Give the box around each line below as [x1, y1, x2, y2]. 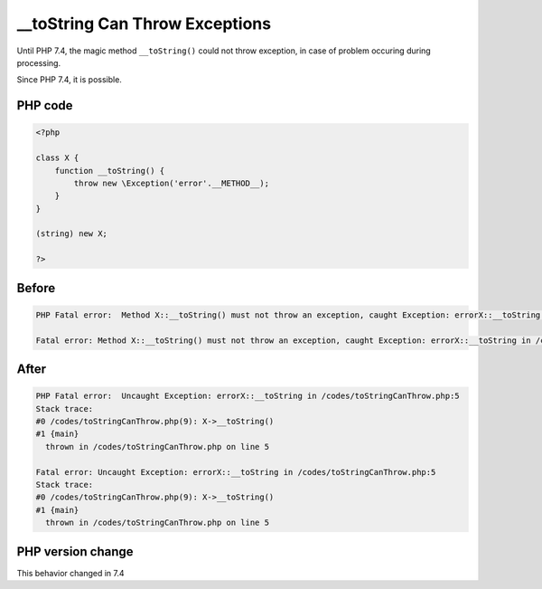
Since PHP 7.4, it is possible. [16, 74, 122, 85]
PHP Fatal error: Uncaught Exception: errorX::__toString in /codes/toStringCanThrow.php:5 [35, 391, 460, 402]
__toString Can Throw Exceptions [16, 14, 271, 33]
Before [16, 280, 56, 296]
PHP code [16, 98, 73, 113]
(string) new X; [35, 229, 108, 239]
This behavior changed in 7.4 [16, 567, 126, 578]
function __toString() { [54, 166, 165, 176]
